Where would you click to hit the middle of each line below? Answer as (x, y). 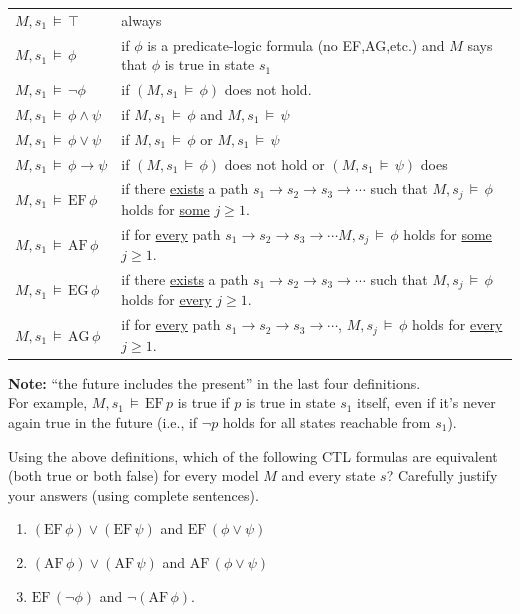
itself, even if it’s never (426, 402)
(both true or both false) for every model (133, 475)
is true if (203, 402)
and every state (328, 475)
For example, (48, 402)
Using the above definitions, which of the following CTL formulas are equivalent (253, 455)
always (141, 19)
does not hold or (274, 163)
